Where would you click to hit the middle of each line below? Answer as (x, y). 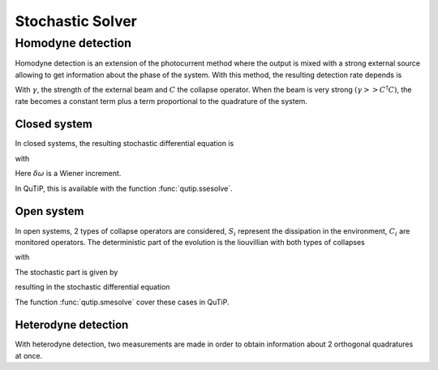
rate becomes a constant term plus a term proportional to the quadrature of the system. (161, 101)
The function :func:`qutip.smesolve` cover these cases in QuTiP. (122, 302)
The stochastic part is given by (67, 272)
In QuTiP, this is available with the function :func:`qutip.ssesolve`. (124, 188)
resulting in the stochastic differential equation (92, 287)
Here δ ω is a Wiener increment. (68, 174)
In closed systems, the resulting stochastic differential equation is (125, 144)
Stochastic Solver (76, 21)
